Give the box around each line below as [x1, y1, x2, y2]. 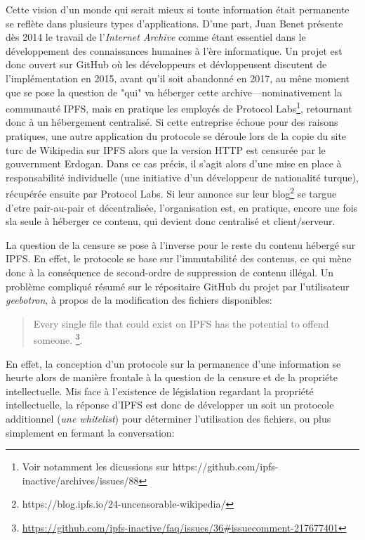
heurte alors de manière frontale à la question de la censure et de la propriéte [6, 370, 338, 385]
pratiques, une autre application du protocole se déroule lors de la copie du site [6, 129, 347, 143]
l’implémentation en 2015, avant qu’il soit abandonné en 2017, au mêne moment [6, 70, 350, 85]
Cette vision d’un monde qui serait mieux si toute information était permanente [6, 2, 350, 16]
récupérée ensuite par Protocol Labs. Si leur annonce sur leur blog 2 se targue [6, 184, 337, 201]
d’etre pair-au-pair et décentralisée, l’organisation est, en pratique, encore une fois [6, 200, 358, 214]
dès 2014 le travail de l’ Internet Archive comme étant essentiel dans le [6, 30, 306, 44]
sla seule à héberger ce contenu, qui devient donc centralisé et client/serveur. [6, 214, 336, 229]
